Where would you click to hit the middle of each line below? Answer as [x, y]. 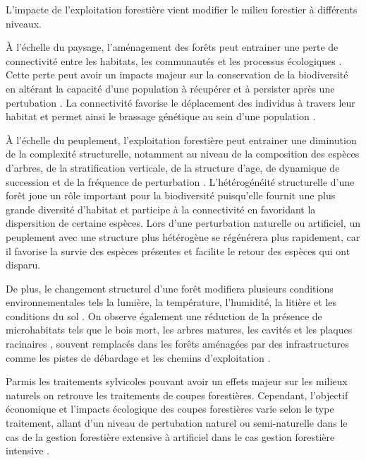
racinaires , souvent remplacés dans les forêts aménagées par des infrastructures [177, 344]
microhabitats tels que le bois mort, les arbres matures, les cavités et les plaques [179, 330]
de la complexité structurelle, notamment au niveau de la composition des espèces [183, 154]
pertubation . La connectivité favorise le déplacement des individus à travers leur [181, 102]
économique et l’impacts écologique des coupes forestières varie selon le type [170, 409]
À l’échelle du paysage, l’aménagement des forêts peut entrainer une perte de [172, 47]
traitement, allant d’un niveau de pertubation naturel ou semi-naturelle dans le [177, 423]
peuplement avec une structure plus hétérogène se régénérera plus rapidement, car [183, 236]
